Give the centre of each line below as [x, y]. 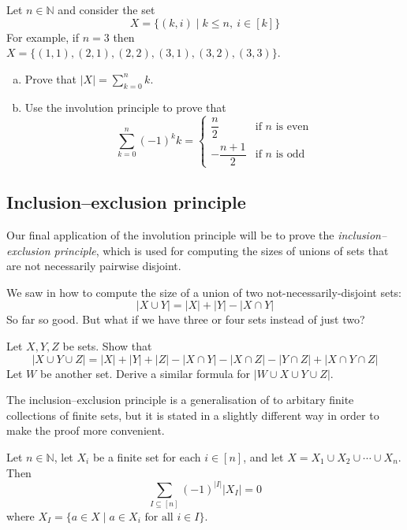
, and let [263, 456]
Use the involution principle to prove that [125, 107]
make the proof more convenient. [86, 430]
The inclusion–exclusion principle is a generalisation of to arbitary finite [180, 400]
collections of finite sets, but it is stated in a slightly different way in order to [193, 415]
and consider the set [106, 9]
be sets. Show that [107, 346]
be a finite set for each [147, 456]
